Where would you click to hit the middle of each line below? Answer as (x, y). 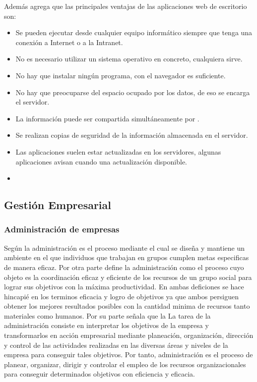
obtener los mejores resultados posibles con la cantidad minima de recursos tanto (127, 306)
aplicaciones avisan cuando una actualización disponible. (101, 161)
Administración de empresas (62, 229)
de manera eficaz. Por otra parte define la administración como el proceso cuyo (124, 267)
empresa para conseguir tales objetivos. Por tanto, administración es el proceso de (128, 355)
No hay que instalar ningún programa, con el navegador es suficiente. (121, 75)
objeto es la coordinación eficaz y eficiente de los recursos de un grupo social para (128, 277)
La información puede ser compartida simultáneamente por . (107, 118)
